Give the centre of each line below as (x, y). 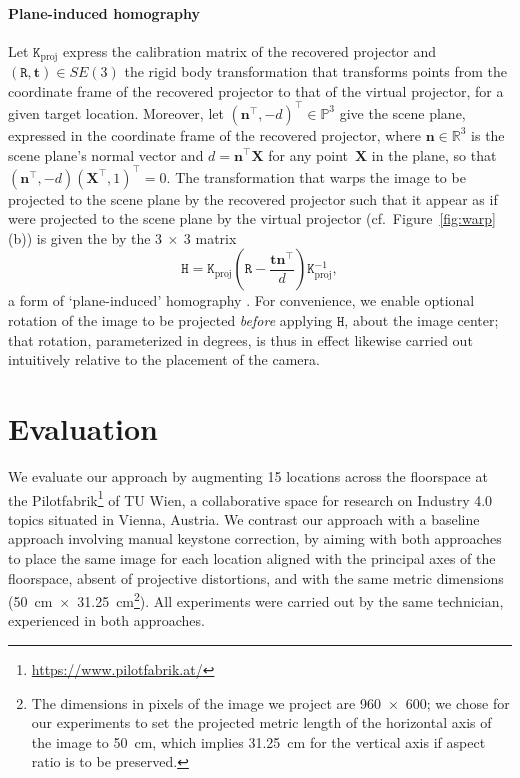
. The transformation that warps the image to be (316, 176)
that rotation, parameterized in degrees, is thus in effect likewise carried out (240, 339)
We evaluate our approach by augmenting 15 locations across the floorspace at (248, 475)
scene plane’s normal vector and (106, 154)
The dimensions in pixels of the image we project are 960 (206, 702)
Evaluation (83, 427)
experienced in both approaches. (106, 620)
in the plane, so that (434, 154)
